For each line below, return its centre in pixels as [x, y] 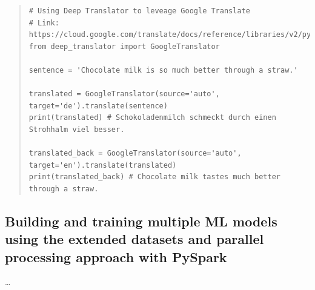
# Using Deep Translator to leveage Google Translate [139, 11]
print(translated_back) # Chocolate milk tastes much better [155, 177]
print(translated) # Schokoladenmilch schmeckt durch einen [152, 118]
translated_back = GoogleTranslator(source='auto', [135, 153]
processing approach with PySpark [116, 256]
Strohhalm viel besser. [77, 129]
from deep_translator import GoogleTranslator [124, 46]
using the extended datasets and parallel [134, 239]
